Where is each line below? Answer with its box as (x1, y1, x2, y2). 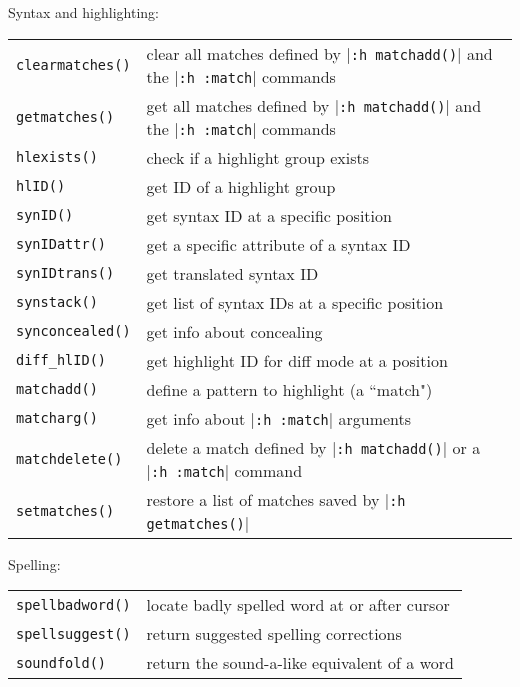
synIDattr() (16, 236, 107, 253)
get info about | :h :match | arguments (146, 406, 412, 430)
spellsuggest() (16, 625, 131, 642)
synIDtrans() (16, 265, 115, 282)
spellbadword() (16, 596, 131, 613)
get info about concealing (146, 319, 323, 343)
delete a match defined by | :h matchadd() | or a (146, 435, 481, 459)
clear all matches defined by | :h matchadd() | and (146, 41, 493, 65)
